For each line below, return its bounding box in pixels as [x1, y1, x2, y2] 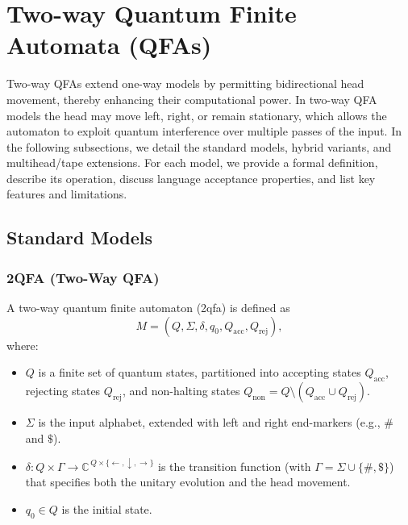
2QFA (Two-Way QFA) [6, 267, 160, 287]
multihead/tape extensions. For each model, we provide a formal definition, [6, 154, 378, 171]
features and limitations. [6, 185, 127, 202]
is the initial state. [61, 500, 152, 517]
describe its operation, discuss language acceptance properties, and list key [6, 169, 376, 186]
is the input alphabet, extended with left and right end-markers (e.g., [38, 414, 381, 431]
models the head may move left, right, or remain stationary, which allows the [6, 106, 387, 123]
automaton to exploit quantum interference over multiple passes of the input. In [6, 123, 402, 140]
